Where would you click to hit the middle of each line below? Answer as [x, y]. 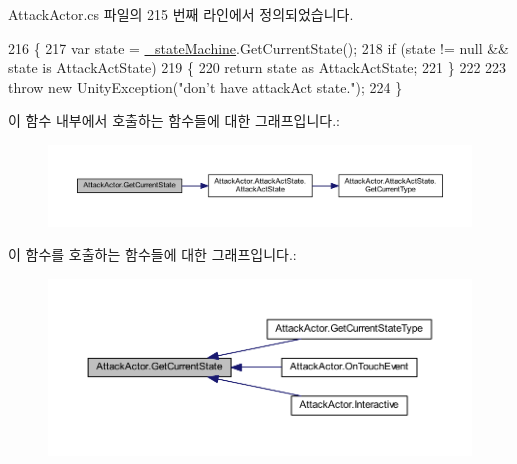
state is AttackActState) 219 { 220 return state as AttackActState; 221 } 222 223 [257, 67]
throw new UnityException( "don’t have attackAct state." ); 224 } [205, 86]
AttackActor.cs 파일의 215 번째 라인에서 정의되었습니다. [181, 14]
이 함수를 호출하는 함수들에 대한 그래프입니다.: [152, 254]
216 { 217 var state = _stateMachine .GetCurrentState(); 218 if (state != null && [258, 47]
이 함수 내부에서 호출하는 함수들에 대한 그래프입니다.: [174, 120]
